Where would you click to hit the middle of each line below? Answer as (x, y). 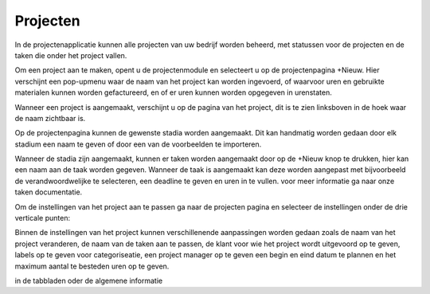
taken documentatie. (49, 192)
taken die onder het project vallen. (71, 55)
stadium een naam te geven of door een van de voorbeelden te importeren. (138, 144)
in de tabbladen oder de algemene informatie (89, 280)
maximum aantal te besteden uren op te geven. (92, 266)
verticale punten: (43, 218)
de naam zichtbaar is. (50, 118)
